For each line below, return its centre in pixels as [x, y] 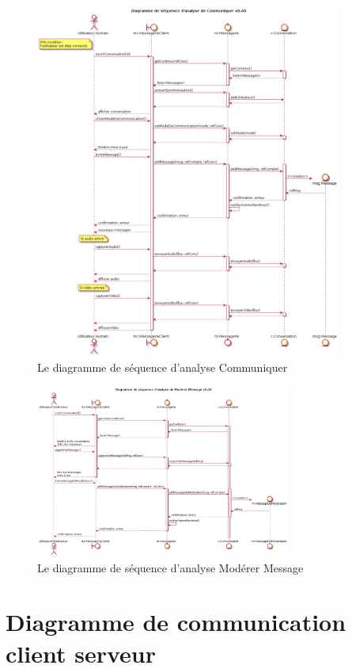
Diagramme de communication [176, 622]
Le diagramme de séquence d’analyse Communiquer [163, 367]
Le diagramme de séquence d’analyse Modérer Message [170, 567]
